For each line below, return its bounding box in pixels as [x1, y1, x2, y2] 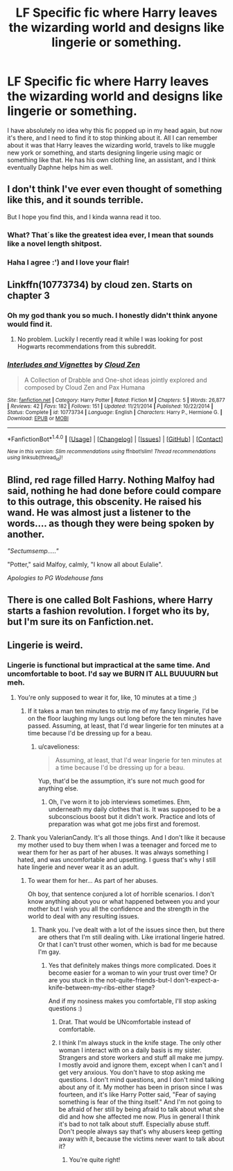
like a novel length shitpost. [7, 239, 102, 248]
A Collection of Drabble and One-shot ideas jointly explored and [24, 376, 207, 384]
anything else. [37, 784, 78, 792]
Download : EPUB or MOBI [7, 415, 69, 422]
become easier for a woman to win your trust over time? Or [48, 969, 217, 977]
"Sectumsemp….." [7, 547, 59, 555]
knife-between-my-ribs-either [48, 983, 135, 992]
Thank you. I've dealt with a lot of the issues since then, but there [37, 925, 225, 934]
